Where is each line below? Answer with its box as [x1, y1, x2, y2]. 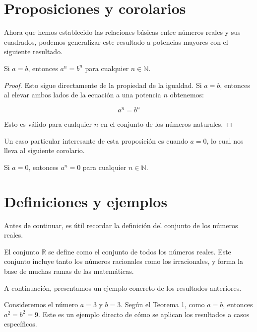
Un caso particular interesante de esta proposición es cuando [4, 135, 188, 146]
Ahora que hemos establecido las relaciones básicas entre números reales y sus [4, 27, 241, 37]
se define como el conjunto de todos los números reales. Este [48, 246, 231, 256]
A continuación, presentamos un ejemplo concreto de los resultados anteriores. [4, 282, 242, 293]
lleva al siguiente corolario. [4, 145, 85, 156]
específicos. [4, 319, 37, 329]
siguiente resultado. [4, 46, 63, 57]
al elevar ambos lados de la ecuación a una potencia [4, 89, 161, 100]
